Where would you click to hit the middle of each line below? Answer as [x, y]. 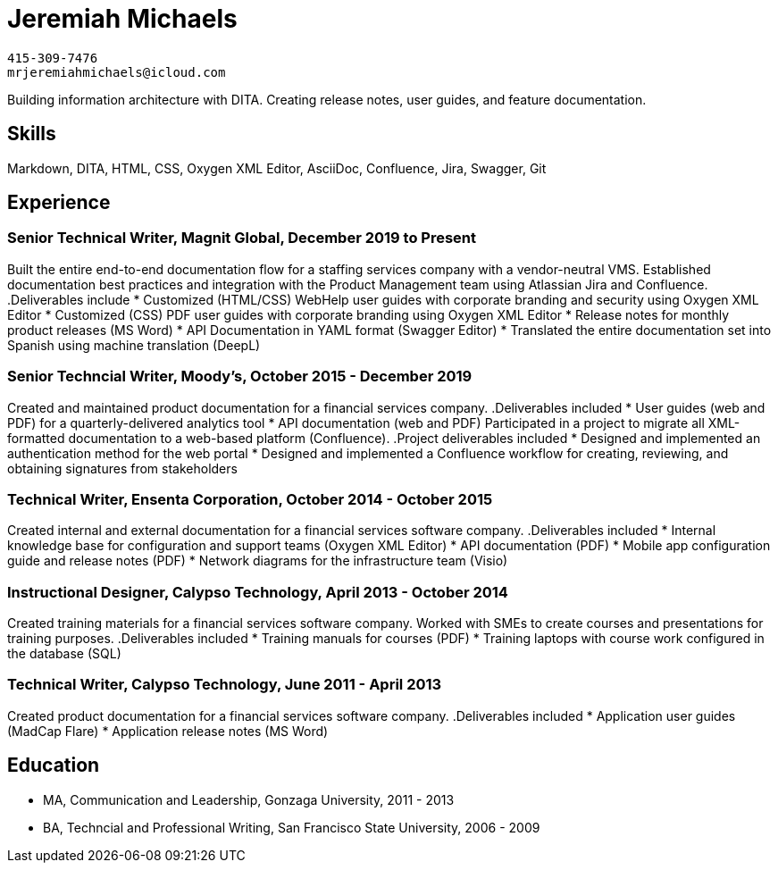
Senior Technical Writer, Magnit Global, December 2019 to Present [242, 238]
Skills [32, 134]
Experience [59, 203]
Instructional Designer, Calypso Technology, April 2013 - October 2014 [258, 592]
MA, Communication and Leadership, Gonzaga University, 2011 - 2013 [249, 799]
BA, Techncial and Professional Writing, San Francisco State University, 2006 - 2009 [292, 827]
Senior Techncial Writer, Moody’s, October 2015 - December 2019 [240, 376]
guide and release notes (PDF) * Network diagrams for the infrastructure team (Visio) [258, 561]
